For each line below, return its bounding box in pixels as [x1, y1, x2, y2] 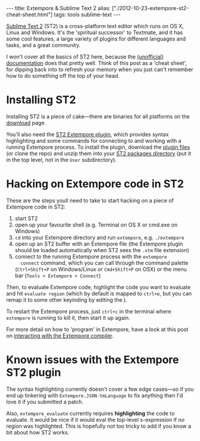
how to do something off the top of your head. [6, 72, 120, 79]
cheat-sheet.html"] [6, 11, 53, 18]
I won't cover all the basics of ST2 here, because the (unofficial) [6, 53, 164, 60]
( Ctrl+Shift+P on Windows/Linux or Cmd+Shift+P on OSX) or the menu [14, 265, 187, 272]
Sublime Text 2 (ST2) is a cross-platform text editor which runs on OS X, [6, 23, 184, 29]
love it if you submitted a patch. [6, 398, 84, 405]
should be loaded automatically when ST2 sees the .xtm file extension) [14, 246, 189, 253]
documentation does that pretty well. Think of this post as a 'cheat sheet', [6, 60, 187, 66]
